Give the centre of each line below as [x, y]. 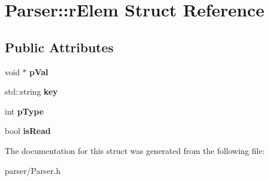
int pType [24, 111]
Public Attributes [59, 47]
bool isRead [28, 131]
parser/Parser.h [33, 170]
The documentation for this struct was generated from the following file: [135, 150]
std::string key [31, 91]
